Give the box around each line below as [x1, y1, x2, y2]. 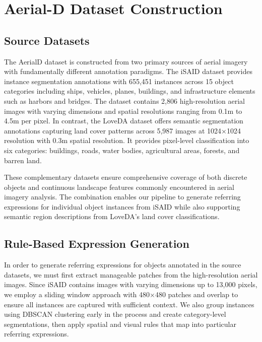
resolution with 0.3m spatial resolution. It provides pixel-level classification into [4, 135, 249, 146]
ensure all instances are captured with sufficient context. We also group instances [4, 299, 254, 309]
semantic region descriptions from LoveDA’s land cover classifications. [4, 211, 220, 222]
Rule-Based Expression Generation [4, 236, 189, 251]
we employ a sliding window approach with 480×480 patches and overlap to [4, 289, 238, 300]
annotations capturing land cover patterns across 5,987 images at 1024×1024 [4, 125, 241, 135]
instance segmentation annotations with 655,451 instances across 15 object [4, 76, 234, 86]
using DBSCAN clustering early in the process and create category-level [4, 309, 226, 319]
